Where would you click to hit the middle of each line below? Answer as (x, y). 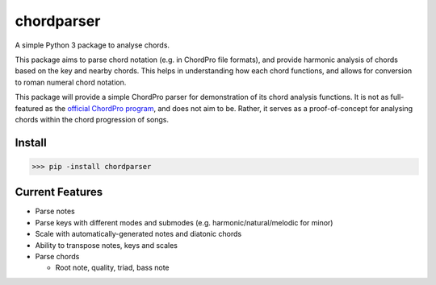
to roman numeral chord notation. (71, 82)
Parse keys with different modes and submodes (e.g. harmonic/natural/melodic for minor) (184, 222)
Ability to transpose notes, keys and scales (106, 245)
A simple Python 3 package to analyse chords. (92, 45)
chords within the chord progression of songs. (92, 119)
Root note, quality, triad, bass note (112, 268)
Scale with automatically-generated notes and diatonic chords (138, 234)
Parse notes (55, 211)
